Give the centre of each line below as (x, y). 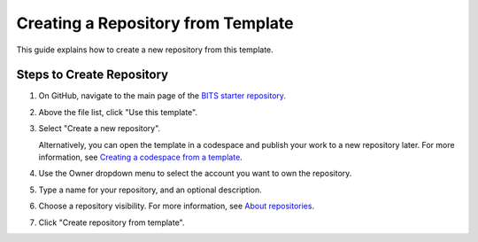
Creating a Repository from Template (155, 23)
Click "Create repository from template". (112, 222)
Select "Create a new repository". (100, 129)
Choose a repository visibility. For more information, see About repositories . (176, 206)
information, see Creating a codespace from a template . (140, 157)
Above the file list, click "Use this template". (118, 112)
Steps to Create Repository (93, 75)
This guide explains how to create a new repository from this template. (145, 50)
